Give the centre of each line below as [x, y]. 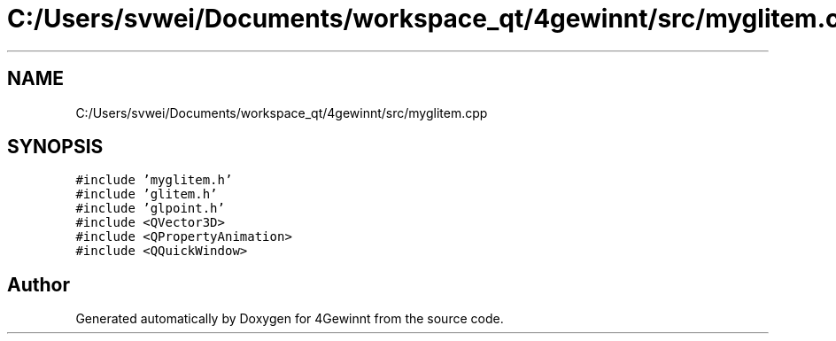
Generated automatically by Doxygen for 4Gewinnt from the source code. [290, 319]
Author [39, 284]
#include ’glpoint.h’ [150, 209]
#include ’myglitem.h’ [154, 180]
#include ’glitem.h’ [147, 194]
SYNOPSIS [55, 147]
